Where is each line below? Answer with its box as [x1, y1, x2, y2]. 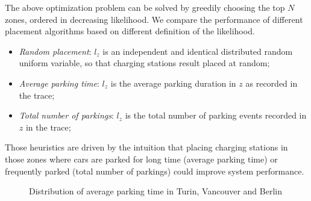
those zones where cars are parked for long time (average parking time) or [5, 152, 278, 165]
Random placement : [19, 45, 92, 57]
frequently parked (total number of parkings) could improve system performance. [5, 164, 304, 177]
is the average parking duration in [110, 76, 236, 89]
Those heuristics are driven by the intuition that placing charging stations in [5, 141, 288, 153]
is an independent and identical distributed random [102, 45, 293, 57]
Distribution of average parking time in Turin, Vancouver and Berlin [29, 185, 282, 197]
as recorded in [245, 76, 298, 89]
